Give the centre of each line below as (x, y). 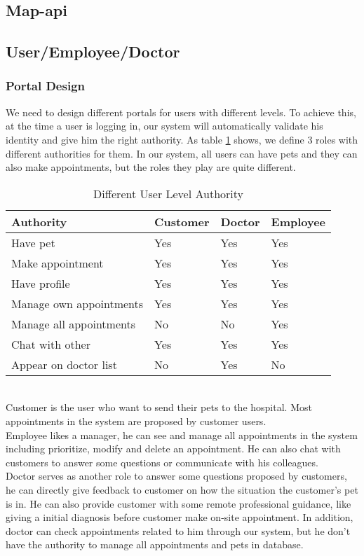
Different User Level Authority (169, 193)
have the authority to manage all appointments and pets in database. (155, 544)
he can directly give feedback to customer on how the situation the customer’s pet (182, 489)
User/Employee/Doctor (93, 51)
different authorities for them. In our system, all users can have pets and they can (182, 153)
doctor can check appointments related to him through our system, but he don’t (178, 530)
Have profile (41, 283)
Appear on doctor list (64, 364)
